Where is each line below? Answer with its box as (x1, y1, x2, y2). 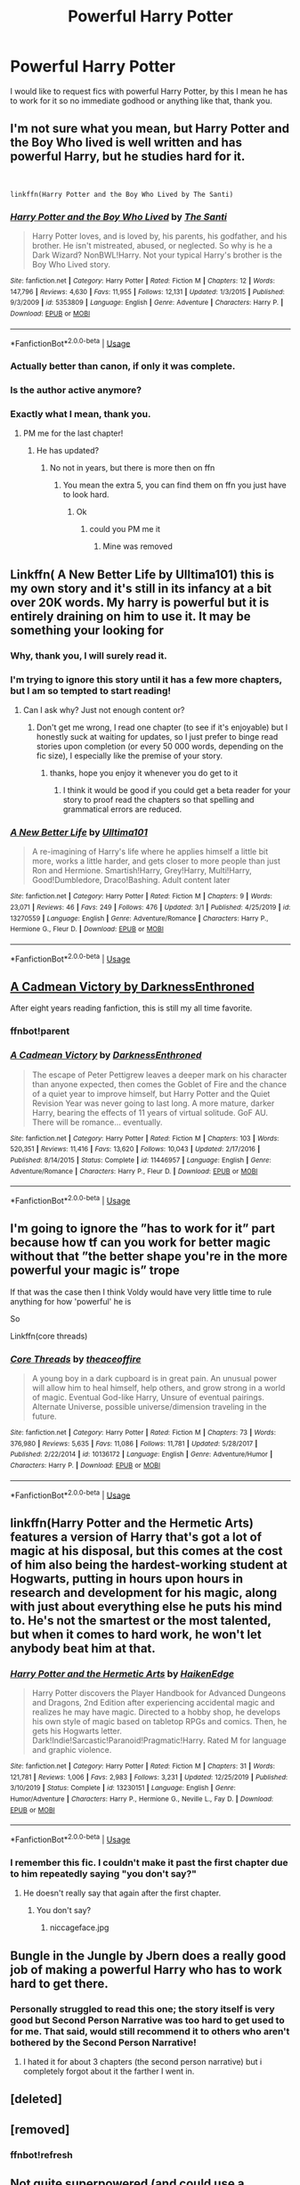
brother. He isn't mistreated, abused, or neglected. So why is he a (31, 241, 273, 251)
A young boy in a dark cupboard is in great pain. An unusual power (31, 1373, 277, 1384)
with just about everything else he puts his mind (10, 1599, 283, 1614)
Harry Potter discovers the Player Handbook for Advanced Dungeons (31, 1688, 287, 1698)
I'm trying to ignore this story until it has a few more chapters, (10, 673, 283, 685)
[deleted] (10, 2091, 63, 2107)
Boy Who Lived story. (31, 259, 110, 270)
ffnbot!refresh (10, 2148, 74, 2161)
